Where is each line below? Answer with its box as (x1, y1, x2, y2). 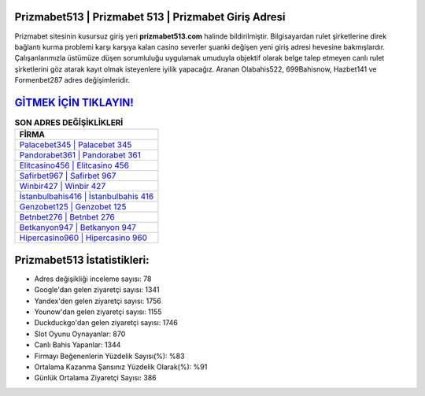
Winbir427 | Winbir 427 (19, 181, 106, 192)
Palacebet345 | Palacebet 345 (19, 139, 132, 150)
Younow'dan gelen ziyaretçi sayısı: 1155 (34, 307, 162, 316)
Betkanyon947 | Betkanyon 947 (19, 222, 137, 233)
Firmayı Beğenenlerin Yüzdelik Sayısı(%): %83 (34, 351, 185, 361)
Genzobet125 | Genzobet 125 (19, 202, 127, 213)
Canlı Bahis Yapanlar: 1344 (34, 340, 121, 350)
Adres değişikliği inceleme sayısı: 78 (34, 274, 152, 283)
